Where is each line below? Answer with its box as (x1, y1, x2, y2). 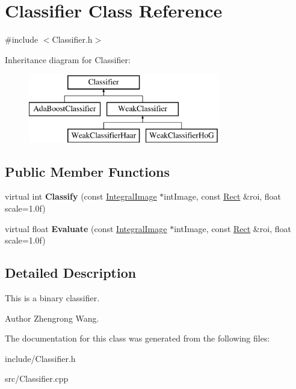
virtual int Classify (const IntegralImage (5, 190, 157, 203)
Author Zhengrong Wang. (5, 311, 99, 324)
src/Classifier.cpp (5, 372, 69, 385)
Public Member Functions (5, 162, 170, 180)
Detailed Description (5, 263, 137, 282)
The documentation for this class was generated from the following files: (5, 332, 270, 345)
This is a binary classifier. (5, 292, 100, 304)
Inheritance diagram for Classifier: (5, 53, 131, 66)
